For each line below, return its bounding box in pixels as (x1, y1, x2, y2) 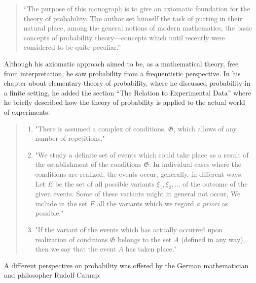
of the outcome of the (183, 178, 248, 189)
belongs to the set (117, 234, 172, 244)
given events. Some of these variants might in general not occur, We (35, 189, 241, 199)
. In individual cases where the (149, 159, 242, 169)
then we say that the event (35, 244, 116, 254)
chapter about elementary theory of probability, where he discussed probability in (4, 78, 251, 88)
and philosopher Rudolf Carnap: (4, 270, 101, 280)
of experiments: (4, 106, 50, 117)
